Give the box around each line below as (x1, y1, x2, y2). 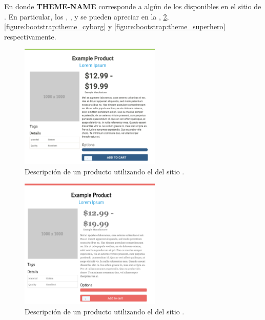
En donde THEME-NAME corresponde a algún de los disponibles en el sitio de (4, 1, 261, 11)
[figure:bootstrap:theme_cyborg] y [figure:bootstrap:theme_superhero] (4, 21, 226, 32)
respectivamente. (4, 31, 56, 42)
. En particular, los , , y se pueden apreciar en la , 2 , (4, 11, 169, 22)
